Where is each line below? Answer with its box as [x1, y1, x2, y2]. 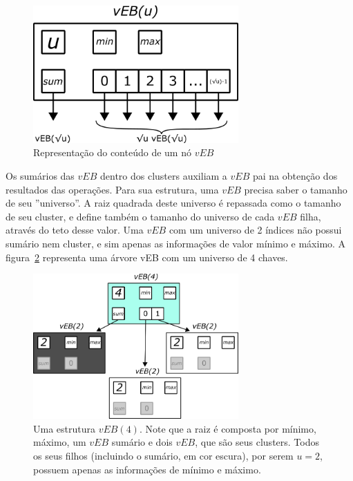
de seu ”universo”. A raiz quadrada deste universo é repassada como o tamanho [6, 196, 341, 210]
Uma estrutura [33, 421, 95, 435]
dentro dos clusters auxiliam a [100, 169, 227, 182]
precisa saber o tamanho [244, 182, 347, 196]
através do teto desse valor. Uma [6, 223, 144, 237]
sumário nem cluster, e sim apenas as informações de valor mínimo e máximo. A [6, 236, 346, 250]
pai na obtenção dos [252, 169, 338, 182]
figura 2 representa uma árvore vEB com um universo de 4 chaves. [6, 249, 288, 264]
